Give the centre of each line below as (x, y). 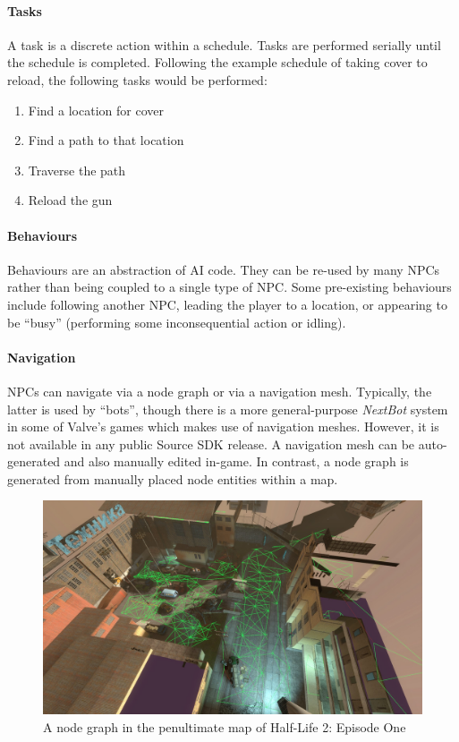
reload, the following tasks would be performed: (137, 79)
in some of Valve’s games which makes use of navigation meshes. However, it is (223, 426)
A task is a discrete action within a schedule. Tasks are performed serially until (224, 44)
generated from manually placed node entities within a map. (173, 478)
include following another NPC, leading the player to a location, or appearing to (227, 304)
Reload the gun (70, 200)
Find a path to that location (106, 140)
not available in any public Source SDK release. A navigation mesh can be (211, 443)
